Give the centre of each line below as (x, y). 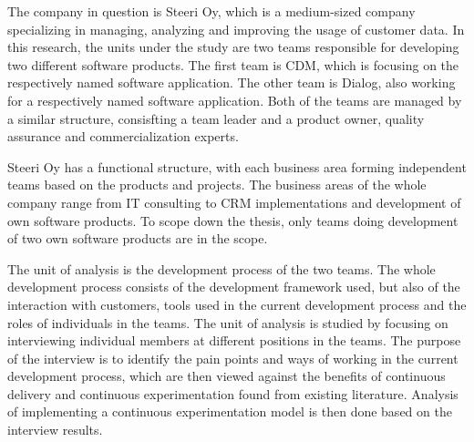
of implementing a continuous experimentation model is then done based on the (230, 411)
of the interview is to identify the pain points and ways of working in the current (233, 358)
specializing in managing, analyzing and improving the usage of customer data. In (236, 29)
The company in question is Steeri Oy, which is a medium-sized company (211, 11)
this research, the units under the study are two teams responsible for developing (233, 47)
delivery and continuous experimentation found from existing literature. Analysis (233, 393)
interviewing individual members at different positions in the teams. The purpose (234, 340)
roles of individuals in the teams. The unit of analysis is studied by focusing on (228, 322)
